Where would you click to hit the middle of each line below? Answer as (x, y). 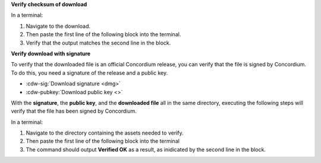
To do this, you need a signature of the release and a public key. (89, 73)
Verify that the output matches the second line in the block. (98, 43)
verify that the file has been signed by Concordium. (74, 111)
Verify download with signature (51, 53)
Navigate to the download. (58, 26)
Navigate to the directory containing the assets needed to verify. (105, 133)
